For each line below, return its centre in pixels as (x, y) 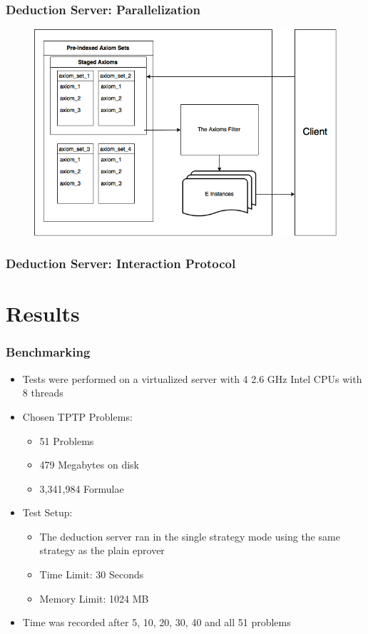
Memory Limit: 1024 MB (94, 598)
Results (43, 313)
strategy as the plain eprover (102, 550)
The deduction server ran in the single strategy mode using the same (190, 536)
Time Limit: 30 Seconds (92, 574)
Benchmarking (48, 352)
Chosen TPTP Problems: (77, 416)
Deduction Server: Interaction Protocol (121, 264)
